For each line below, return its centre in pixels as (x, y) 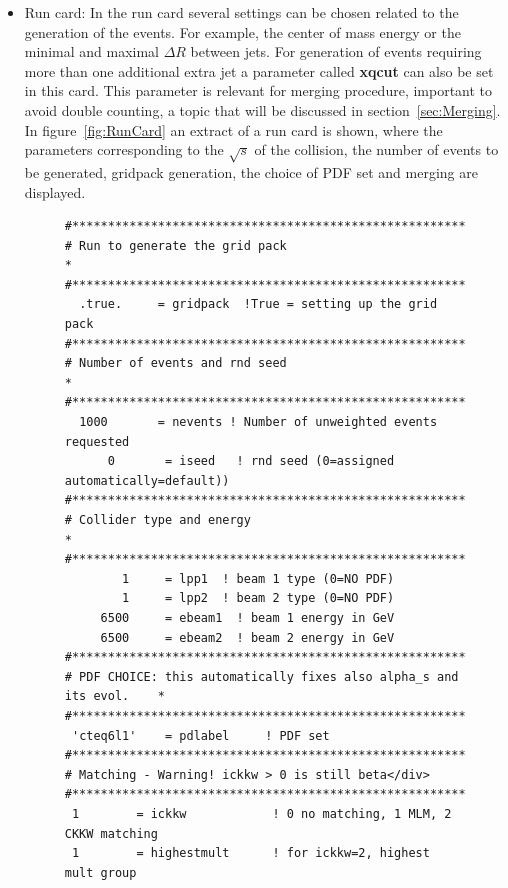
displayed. (55, 191)
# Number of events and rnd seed (175, 363)
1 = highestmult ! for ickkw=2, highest (250, 853)
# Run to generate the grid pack (175, 245)
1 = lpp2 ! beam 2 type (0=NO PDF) (258, 598)
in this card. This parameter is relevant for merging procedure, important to (258, 90)
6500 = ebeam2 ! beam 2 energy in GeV (247, 637)
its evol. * (115, 696)
